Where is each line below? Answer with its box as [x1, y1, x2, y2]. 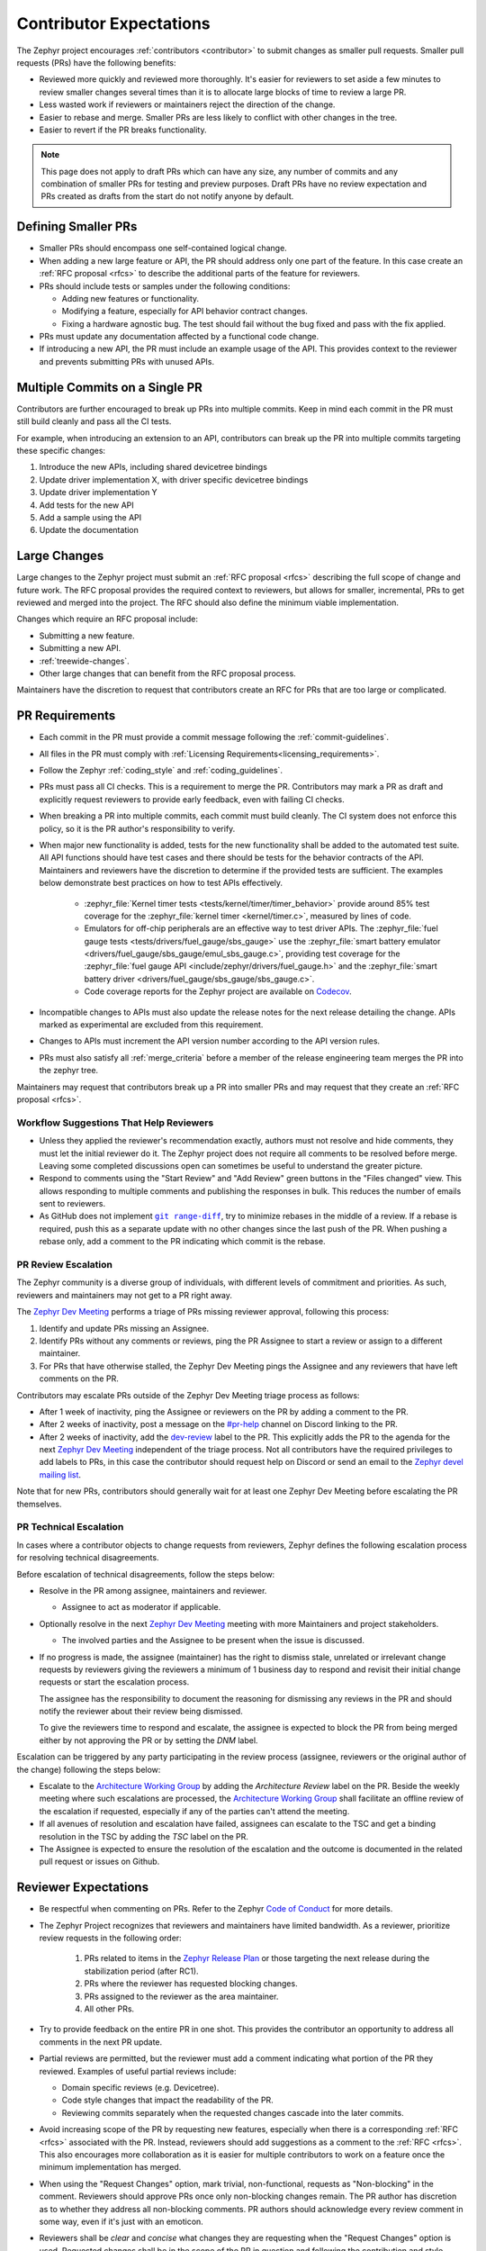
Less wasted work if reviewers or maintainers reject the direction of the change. [39, 99, 336, 110]
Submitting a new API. [39, 643, 121, 654]
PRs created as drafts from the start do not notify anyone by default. [40, 191, 294, 202]
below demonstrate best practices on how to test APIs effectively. [39, 878, 283, 889]
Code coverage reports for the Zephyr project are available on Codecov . [84, 986, 352, 997]
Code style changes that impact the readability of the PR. [61, 2094, 274, 2106]
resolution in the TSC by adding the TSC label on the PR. [39, 1831, 249, 1841]
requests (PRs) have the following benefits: [16, 57, 176, 68]
